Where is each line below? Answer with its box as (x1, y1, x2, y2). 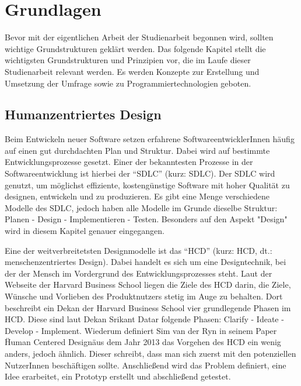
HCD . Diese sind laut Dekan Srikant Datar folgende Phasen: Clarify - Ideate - (5, 313, 284, 325)
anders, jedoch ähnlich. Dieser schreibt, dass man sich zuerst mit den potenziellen (5, 347, 296, 359)
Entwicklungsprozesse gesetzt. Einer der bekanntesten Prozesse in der (5, 156, 253, 168)
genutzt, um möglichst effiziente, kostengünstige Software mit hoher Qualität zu (5, 178, 290, 191)
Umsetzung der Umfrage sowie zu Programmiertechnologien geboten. (5, 77, 251, 89)
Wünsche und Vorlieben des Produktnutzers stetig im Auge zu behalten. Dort (5, 290, 283, 302)
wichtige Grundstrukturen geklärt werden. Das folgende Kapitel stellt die (5, 42, 266, 54)
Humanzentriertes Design (5, 105, 162, 123)
